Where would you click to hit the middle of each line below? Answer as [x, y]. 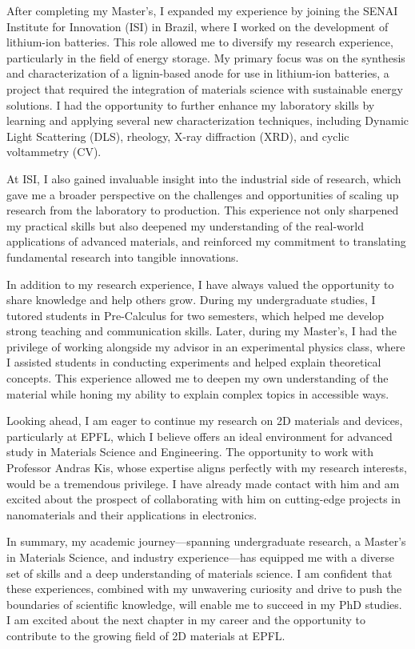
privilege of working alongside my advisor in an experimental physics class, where [206, 346]
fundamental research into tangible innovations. [123, 256]
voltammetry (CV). [54, 152]
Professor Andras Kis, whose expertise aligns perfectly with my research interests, [207, 468]
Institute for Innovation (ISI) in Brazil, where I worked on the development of [198, 26]
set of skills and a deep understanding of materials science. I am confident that [200, 573]
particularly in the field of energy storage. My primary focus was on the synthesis [206, 57]
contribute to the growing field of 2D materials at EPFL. [146, 635]
